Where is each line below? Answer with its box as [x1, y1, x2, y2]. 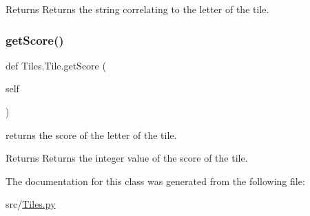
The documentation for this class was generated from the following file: [6, 173, 305, 188]
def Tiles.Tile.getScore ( [6, 58, 106, 72]
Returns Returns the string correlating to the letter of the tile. [6, 2, 269, 16]
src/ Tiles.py [6, 197, 56, 211]
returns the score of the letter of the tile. [6, 127, 177, 142]
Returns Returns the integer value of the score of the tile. [6, 151, 248, 165]
